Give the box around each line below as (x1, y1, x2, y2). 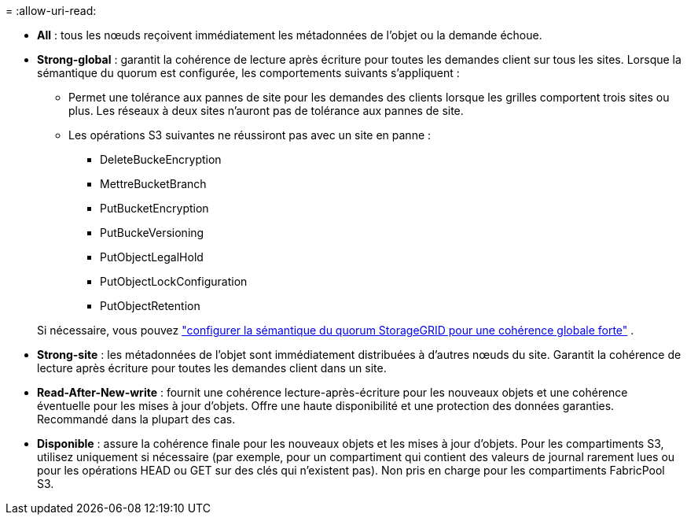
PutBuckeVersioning (100, 226, 204, 239)
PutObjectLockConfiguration (100, 275, 248, 288)
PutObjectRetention (100, 299, 200, 312)
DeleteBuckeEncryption (100, 153, 222, 166)
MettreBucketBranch (100, 177, 207, 190)
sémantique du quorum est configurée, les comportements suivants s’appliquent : (37, 66, 460, 79)
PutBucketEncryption (100, 201, 209, 215)
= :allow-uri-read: (6, 4, 97, 17)
